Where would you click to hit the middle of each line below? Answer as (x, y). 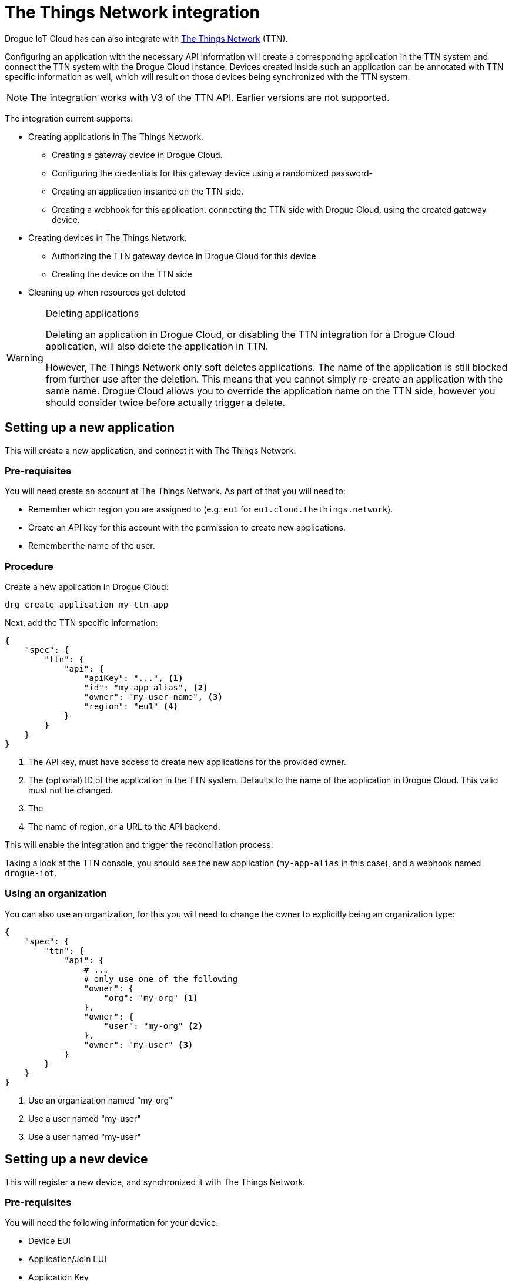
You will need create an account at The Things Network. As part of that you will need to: (175, 491)
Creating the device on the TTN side (122, 274)
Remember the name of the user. (92, 546)
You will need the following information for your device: (112, 1223)
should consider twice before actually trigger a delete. (165, 402)
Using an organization (56, 893)
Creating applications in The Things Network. (116, 136)
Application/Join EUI (67, 1259)
